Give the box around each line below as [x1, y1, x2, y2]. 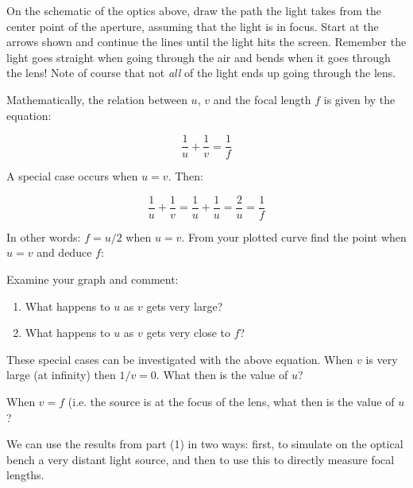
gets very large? [146, 297, 223, 314]
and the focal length [213, 91, 311, 107]
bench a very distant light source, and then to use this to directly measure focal [6, 451, 395, 467]
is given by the [323, 91, 396, 107]
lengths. [6, 467, 44, 483]
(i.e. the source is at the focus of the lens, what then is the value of [68, 393, 395, 410]
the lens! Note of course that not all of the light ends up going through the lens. [6, 64, 396, 81]
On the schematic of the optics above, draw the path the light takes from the [6, 2, 381, 18]
